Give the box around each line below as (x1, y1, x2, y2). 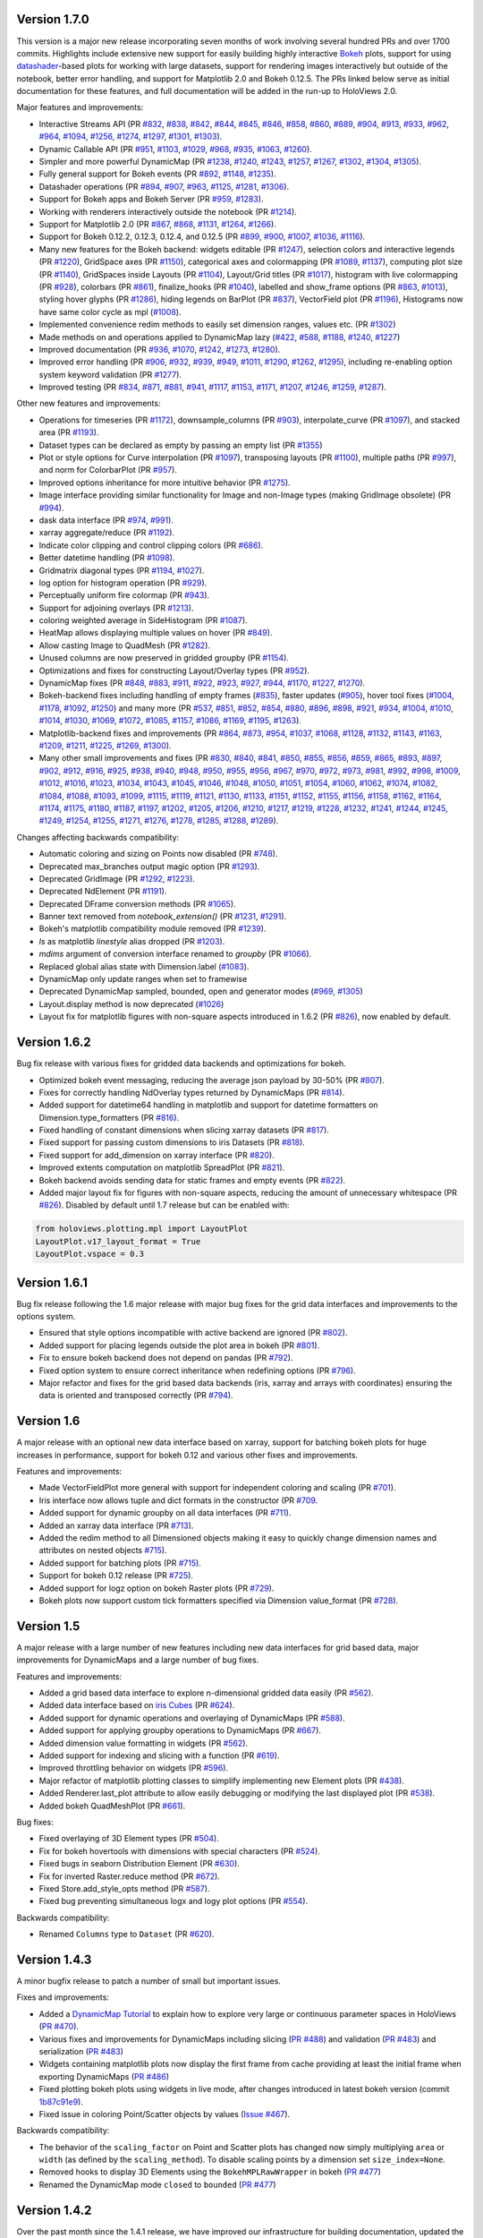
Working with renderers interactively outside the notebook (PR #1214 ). (38, 206, 297, 217)
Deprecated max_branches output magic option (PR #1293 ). (38, 860, 260, 872)
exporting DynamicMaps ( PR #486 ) (38, 2071, 170, 2081)
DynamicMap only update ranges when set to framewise (38, 974, 248, 985)
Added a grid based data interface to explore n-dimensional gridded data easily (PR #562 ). (38, 1687, 374, 1698)
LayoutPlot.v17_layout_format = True (35, 1236, 201, 1246)
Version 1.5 (16, 1619, 80, 1634)
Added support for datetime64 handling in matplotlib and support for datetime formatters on (38, 1099, 379, 1110)
